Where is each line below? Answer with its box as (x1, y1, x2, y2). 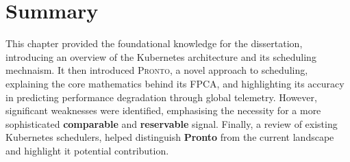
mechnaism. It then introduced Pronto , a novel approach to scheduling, (5, 63, 308, 77)
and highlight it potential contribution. (5, 143, 169, 157)
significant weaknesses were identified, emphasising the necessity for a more (5, 103, 321, 118)
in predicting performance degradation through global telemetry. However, (5, 90, 317, 104)
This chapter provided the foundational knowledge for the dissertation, (5, 36, 303, 51)
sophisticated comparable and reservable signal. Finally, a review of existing (5, 116, 338, 131)
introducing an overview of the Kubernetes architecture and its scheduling (5, 49, 316, 64)
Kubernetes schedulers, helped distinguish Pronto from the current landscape (5, 130, 334, 144)
